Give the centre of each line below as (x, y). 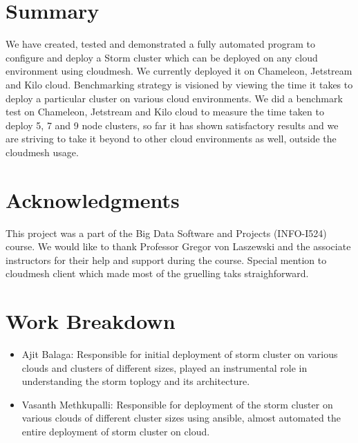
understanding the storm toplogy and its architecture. (136, 381)
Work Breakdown (91, 321)
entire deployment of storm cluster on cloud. (116, 432)
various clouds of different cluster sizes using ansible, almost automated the (181, 418)
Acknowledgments (93, 199)
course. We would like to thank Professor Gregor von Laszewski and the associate (178, 246)
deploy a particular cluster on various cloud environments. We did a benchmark (174, 98)
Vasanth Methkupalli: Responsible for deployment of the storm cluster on (177, 404)
